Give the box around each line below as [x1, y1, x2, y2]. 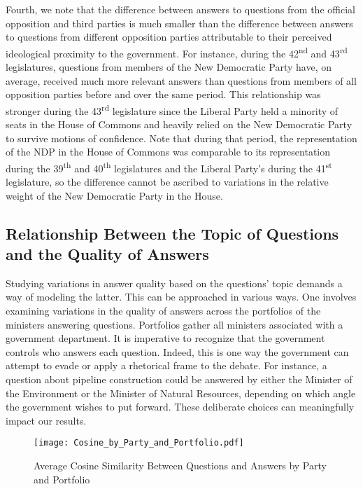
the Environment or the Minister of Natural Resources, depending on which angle [6, 385, 356, 400]
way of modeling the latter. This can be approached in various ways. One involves [6, 289, 357, 304]
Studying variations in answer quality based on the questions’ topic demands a [6, 275, 343, 290]
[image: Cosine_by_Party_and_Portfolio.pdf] [34, 438, 244, 448]
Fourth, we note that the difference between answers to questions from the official [6, 2, 355, 16]
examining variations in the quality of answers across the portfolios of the [6, 303, 321, 318]
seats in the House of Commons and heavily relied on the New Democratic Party [6, 117, 353, 132]
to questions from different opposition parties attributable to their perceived [6, 29, 332, 44]
